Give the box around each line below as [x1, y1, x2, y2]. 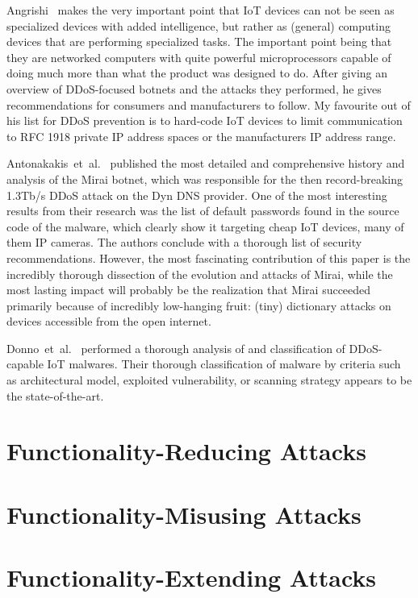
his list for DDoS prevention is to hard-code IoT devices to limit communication [6, 112, 403, 129]
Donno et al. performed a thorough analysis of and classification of [6, 339, 345, 356]
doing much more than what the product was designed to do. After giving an [6, 64, 388, 81]
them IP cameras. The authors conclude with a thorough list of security [6, 234, 362, 251]
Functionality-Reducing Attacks [6, 434, 366, 467]
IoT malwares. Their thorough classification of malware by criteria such [47, 355, 401, 372]
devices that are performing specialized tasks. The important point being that [6, 33, 392, 50]
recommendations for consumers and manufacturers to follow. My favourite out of [6, 96, 411, 113]
